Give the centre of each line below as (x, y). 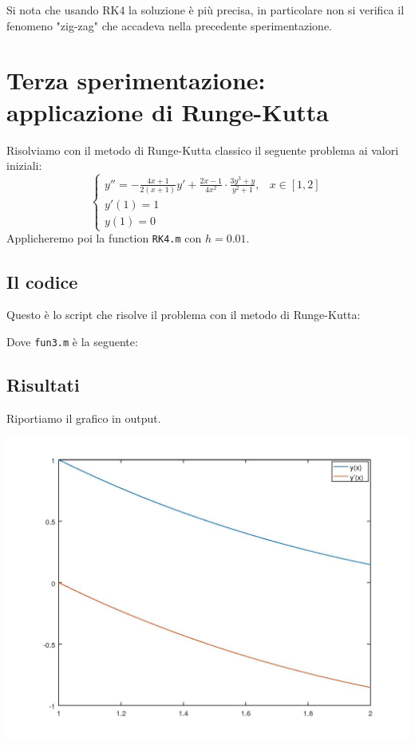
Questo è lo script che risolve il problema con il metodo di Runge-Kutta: (184, 315)
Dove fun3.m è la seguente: (72, 341)
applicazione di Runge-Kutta (168, 111)
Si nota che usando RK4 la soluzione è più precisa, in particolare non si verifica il (206, 10)
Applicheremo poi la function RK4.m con (104, 238)
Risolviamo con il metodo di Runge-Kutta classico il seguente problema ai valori (203, 150)
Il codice (42, 281)
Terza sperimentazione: (136, 80)
